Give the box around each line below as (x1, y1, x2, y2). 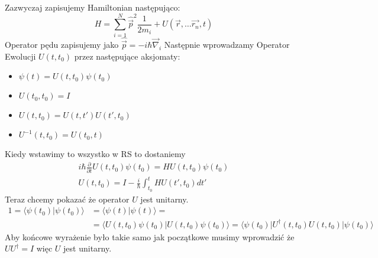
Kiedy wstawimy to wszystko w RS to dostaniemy (5, 148, 186, 160)
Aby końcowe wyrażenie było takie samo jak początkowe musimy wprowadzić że (5, 230, 295, 243)
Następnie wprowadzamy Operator (164, 38, 290, 51)
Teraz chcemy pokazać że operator (5, 192, 130, 205)
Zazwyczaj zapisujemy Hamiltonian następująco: (5, 1, 180, 13)
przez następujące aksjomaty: (74, 50, 180, 62)
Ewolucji (5, 50, 36, 62)
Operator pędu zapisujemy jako (5, 38, 119, 51)
